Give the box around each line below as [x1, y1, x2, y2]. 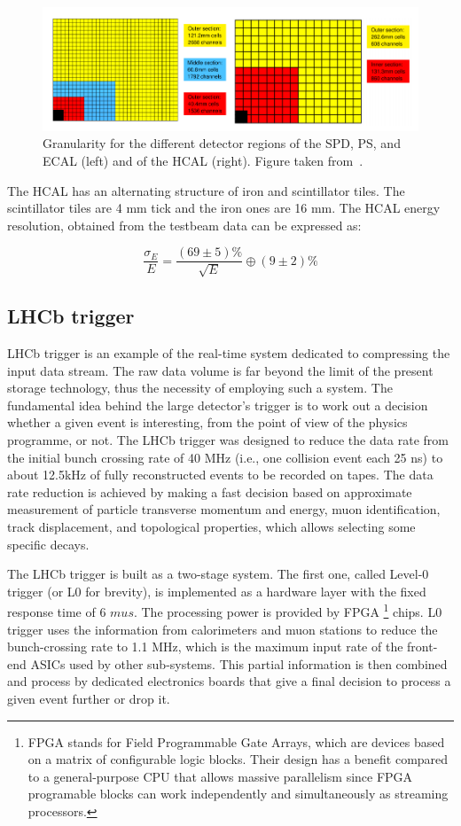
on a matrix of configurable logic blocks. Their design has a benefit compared [27, 750, 449, 768]
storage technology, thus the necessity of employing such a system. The [7, 378, 393, 397]
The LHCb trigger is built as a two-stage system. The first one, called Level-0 [7, 565, 429, 583]
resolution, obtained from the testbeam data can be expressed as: [7, 215, 362, 234]
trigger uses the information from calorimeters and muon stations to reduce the [7, 619, 438, 638]
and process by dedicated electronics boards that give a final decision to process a [7, 672, 451, 690]
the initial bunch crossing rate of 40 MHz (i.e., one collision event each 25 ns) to [7, 448, 443, 466]
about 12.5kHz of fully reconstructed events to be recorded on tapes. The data [7, 465, 434, 484]
